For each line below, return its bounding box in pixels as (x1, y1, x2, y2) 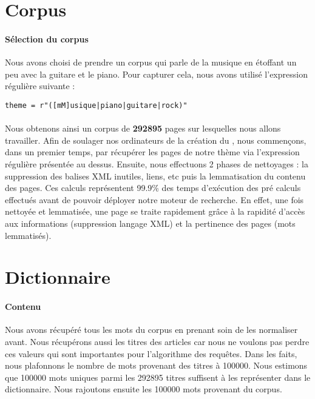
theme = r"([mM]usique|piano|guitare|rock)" (5, 101, 188, 110)
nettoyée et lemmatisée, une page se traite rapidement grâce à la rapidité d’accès (5, 205, 305, 218)
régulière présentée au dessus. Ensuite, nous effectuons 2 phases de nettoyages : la (5, 157, 308, 170)
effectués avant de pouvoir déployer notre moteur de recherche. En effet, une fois (5, 193, 304, 206)
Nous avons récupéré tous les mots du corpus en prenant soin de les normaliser (5, 323, 298, 336)
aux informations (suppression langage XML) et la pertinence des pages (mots (5, 216, 296, 229)
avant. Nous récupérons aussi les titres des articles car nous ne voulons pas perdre (5, 335, 310, 347)
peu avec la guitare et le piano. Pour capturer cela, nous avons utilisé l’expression (5, 67, 308, 80)
